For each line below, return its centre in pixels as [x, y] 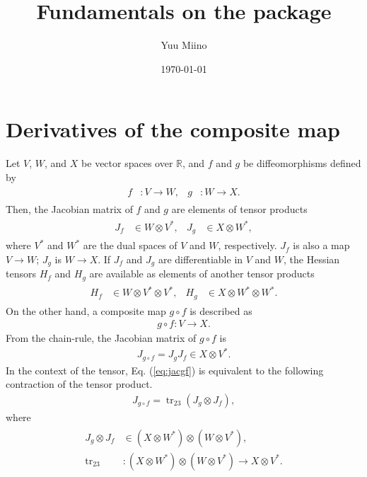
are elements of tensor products [239, 208]
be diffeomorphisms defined [302, 163]
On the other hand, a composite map [86, 310]
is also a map [321, 245]
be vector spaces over [127, 163]
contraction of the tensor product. [79, 384]
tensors [21, 274]
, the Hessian [312, 259]
